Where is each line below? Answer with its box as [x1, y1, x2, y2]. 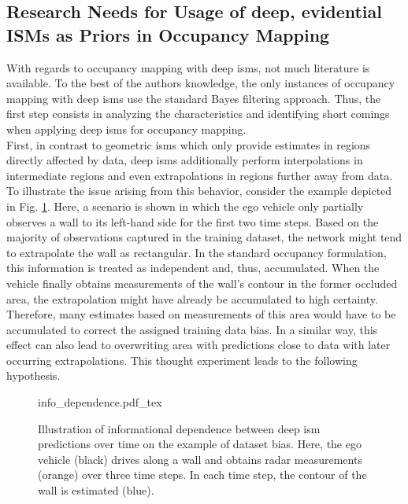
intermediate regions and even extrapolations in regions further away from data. [6, 167, 393, 183]
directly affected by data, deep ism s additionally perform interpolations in [6, 152, 363, 168]
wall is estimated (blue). [38, 482, 154, 498]
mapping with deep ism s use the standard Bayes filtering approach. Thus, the [6, 90, 381, 106]
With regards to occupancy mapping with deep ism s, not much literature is [6, 59, 370, 75]
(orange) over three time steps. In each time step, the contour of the [38, 466, 367, 483]
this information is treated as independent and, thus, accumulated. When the [6, 259, 380, 276]
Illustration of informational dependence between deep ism [38, 420, 321, 436]
